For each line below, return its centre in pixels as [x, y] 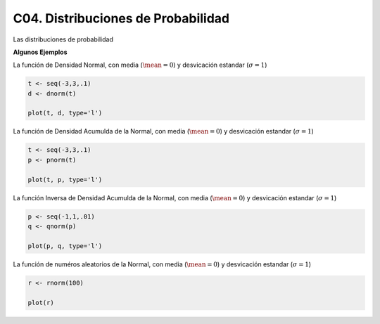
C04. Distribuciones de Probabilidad [121, 18]
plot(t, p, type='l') [65, 180]
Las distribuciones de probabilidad [63, 39]
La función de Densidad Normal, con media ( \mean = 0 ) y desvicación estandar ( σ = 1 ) [140, 65]
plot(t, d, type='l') [65, 113]
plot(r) [41, 303]
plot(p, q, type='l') [65, 246]
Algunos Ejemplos [40, 52]
